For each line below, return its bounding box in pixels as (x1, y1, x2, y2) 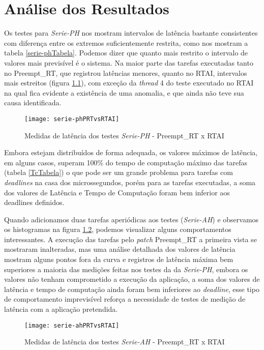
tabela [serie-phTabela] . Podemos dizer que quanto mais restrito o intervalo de (4, 47, 248, 58)
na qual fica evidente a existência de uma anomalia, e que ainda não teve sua (4, 87, 244, 98)
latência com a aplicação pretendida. (4, 304, 118, 314)
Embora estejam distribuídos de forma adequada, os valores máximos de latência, (4, 147, 258, 158)
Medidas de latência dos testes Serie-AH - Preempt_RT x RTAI (24, 336, 225, 347)
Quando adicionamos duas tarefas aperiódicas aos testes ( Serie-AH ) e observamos (4, 214, 259, 224)
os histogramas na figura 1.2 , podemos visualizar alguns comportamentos (4, 224, 231, 235)
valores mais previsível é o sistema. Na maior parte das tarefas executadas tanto (4, 57, 253, 68)
